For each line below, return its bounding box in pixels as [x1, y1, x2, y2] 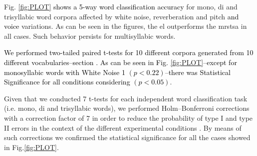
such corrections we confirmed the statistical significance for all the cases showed [4, 132, 251, 143]
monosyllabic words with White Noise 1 [4, 67, 125, 77]
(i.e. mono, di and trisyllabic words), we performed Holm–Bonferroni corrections [4, 103, 250, 113]
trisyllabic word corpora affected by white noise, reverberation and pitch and [4, 11, 239, 21]
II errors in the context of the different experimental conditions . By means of [4, 122, 242, 133]
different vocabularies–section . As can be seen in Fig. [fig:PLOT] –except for [4, 57, 237, 67]
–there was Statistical [165, 67, 231, 77]
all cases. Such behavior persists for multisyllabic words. [4, 30, 176, 41]
